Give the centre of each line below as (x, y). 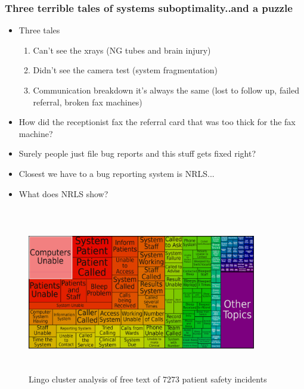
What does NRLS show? (63, 193)
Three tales (39, 30)
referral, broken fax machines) (88, 102)
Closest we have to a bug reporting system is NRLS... (117, 173)
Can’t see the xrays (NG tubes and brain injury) (122, 50)
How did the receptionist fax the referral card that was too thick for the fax (157, 122)
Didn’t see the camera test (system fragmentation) (125, 70)
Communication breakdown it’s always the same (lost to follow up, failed (166, 90)
